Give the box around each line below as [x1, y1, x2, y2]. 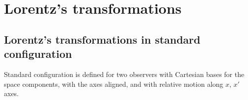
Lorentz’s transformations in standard [4, 31, 200, 47]
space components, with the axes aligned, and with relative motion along [4, 78, 223, 89]
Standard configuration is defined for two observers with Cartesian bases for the [4, 69, 245, 79]
